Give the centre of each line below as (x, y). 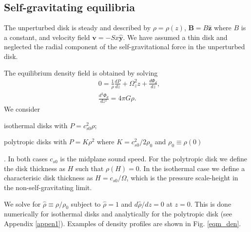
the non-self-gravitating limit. (48, 187)
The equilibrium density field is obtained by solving (81, 72)
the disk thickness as (35, 168)
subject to (86, 203)
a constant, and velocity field (47, 37)
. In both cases (26, 159)
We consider (22, 109)
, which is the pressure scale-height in (182, 178)
